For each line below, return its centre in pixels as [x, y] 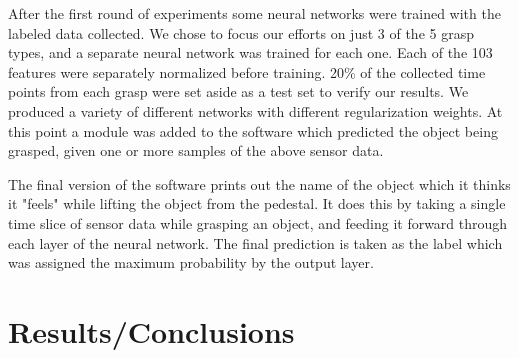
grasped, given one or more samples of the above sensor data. [196, 150]
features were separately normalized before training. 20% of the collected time [247, 71]
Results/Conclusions [151, 330]
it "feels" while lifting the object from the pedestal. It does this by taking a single [257, 203]
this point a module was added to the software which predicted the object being [253, 130]
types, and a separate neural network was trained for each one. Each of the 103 [250, 52]
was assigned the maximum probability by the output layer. [191, 262]
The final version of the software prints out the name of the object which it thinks [259, 183]
